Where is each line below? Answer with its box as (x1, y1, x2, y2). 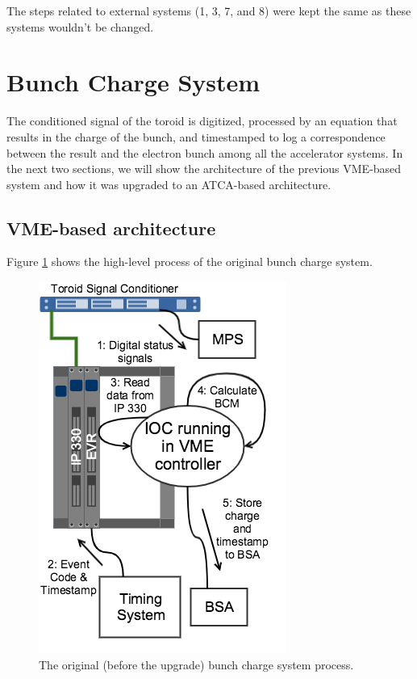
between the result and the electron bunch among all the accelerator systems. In (6, 144, 403, 161)
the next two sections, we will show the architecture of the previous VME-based (6, 160, 402, 177)
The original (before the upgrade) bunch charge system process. (39, 656, 354, 673)
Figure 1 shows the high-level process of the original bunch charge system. (6, 253, 373, 270)
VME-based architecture (6, 215, 216, 240)
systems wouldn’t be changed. (6, 18, 154, 35)
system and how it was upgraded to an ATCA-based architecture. (6, 175, 332, 192)
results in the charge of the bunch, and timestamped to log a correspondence (6, 128, 386, 145)
